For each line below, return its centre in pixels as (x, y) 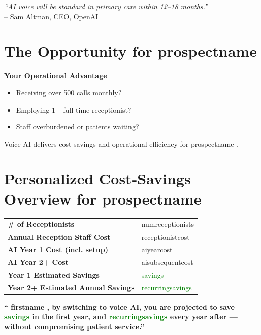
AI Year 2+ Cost (38, 262)
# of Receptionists (41, 224)
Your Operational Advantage (56, 75)
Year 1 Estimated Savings (54, 274)
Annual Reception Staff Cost (59, 237)
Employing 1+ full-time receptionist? (74, 109)
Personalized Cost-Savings (97, 178)
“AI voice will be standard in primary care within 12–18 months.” (106, 6)
